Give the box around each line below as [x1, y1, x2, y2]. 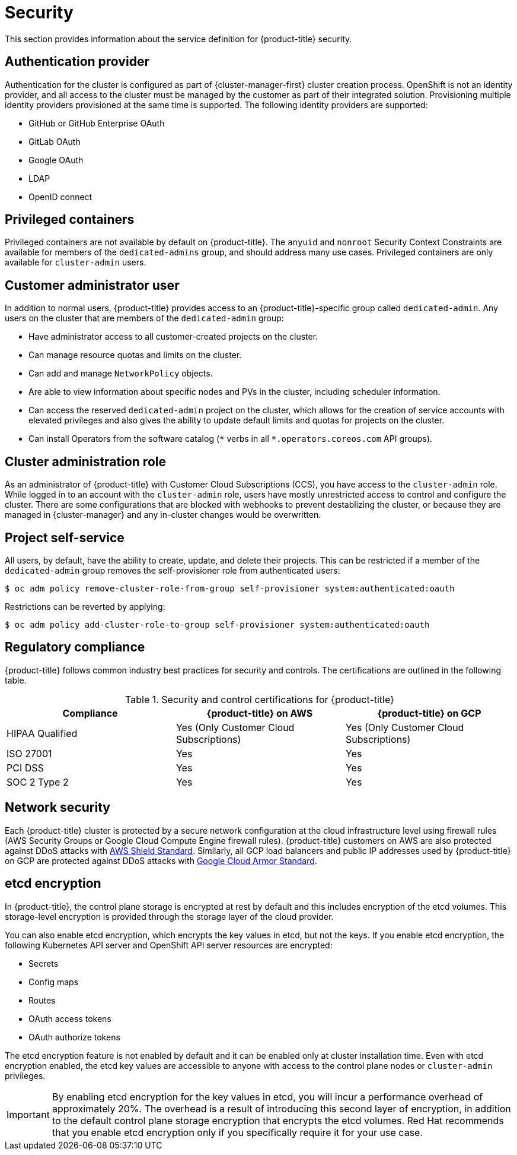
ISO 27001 [7, 747, 52, 760]
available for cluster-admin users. [5, 257, 146, 268]
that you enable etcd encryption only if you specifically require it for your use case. [52, 1126, 423, 1138]
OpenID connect [28, 191, 92, 202]
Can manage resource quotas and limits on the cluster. [28, 350, 242, 360]
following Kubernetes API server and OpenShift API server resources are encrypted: [5, 939, 333, 950]
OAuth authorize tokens [28, 1031, 120, 1042]
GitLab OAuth [28, 136, 81, 147]
